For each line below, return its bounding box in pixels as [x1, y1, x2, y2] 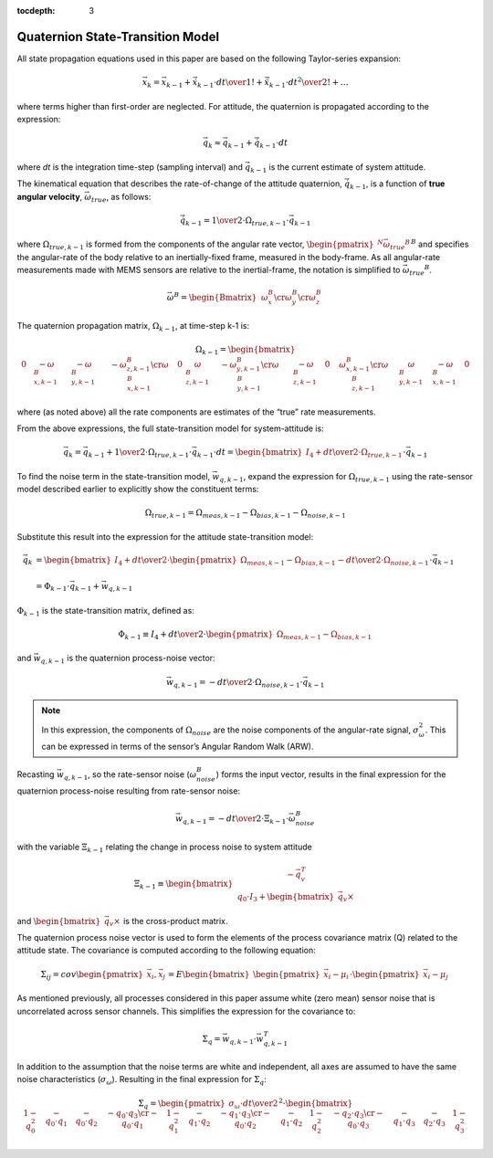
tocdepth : [16, 5, 56, 16]
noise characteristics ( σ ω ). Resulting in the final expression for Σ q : [16, 1074, 267, 1087]
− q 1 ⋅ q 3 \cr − [220, 1108, 271, 1121]
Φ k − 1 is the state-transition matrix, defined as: [16, 605, 195, 618]
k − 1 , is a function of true [350, 178, 446, 191]
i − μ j [427, 969, 449, 982]
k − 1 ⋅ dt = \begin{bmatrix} [196, 447, 303, 459]
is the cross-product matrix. [123, 915, 228, 926]
